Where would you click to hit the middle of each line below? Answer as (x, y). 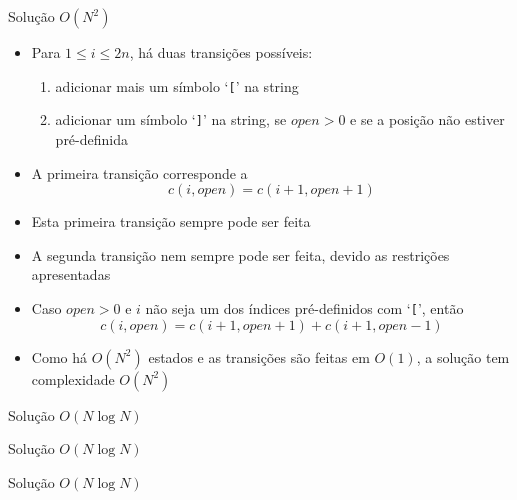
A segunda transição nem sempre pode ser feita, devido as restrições (240, 254)
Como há (59, 356)
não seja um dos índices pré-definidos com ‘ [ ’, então (304, 307)
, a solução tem (463, 356)
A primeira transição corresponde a (139, 172)
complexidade (73, 378)
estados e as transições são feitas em (259, 356)
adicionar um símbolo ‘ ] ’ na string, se (171, 119)
